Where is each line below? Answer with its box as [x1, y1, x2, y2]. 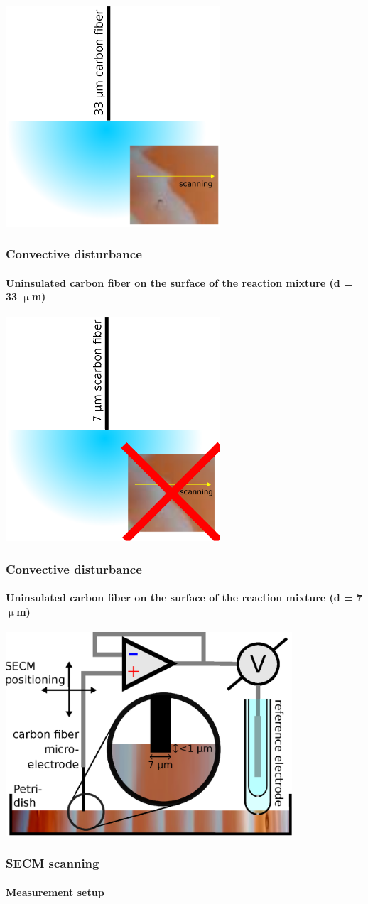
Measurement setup [6, 884, 104, 899]
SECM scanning [6, 854, 99, 872]
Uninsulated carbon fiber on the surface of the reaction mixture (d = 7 [6, 590, 363, 605]
